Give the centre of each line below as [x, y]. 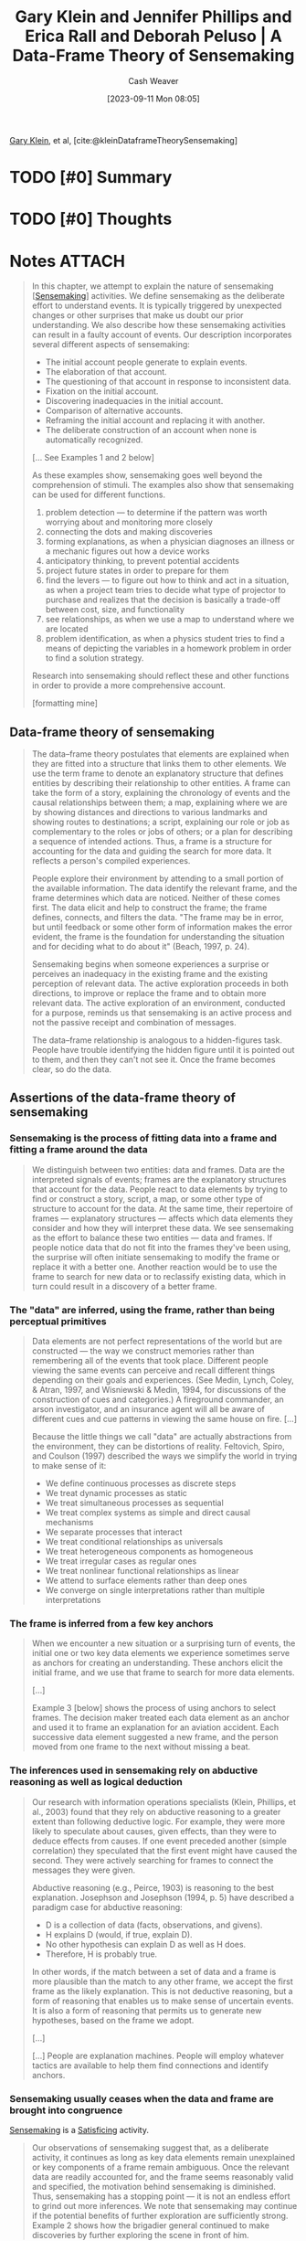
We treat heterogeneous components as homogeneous [149, 1552]
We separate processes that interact [114, 1532]
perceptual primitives [58, 1321]
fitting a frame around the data [79, 1150]
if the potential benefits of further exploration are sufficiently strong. [160, 2215]
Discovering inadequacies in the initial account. [134, 401]
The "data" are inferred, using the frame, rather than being [142, 1310]
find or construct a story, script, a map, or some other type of [147, 1198]
